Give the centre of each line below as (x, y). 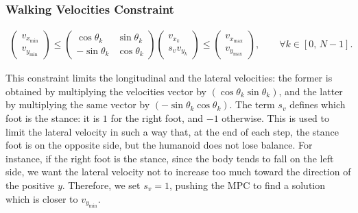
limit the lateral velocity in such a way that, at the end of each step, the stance (172, 131)
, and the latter (311, 91)
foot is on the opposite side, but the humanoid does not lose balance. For (159, 145)
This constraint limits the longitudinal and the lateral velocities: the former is (169, 78)
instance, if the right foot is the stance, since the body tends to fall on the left (170, 158)
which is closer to (42, 198)
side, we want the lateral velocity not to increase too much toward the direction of (178, 172)
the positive (30, 185)
